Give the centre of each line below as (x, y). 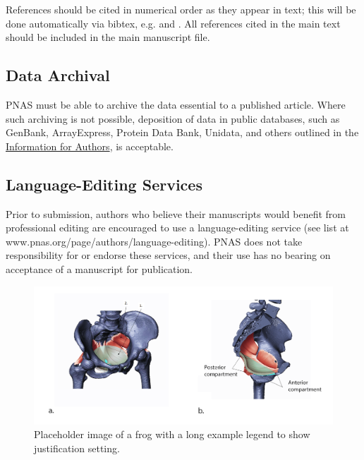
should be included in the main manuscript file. (108, 37)
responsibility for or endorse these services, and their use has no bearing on (168, 255)
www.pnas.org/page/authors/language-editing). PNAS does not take (154, 241)
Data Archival (58, 75)
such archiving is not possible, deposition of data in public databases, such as (173, 118)
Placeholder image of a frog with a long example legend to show (172, 434)
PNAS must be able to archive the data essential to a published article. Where (176, 104)
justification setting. (77, 448)
